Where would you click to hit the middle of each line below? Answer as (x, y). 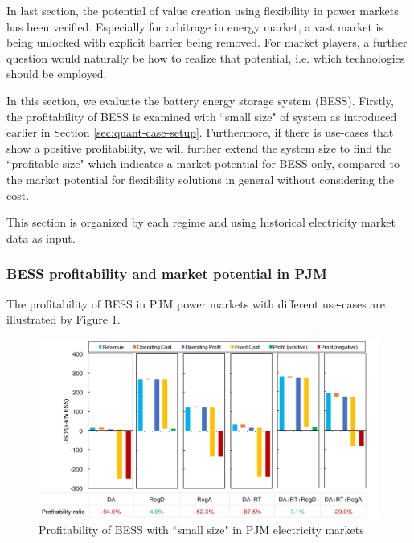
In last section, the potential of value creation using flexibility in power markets (203, 10)
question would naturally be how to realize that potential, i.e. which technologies (206, 57)
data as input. (41, 237)
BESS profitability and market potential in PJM (167, 274)
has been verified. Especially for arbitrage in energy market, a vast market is (195, 26)
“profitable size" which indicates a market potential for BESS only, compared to (203, 163)
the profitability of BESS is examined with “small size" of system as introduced (202, 116)
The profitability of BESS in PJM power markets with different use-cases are (196, 303)
